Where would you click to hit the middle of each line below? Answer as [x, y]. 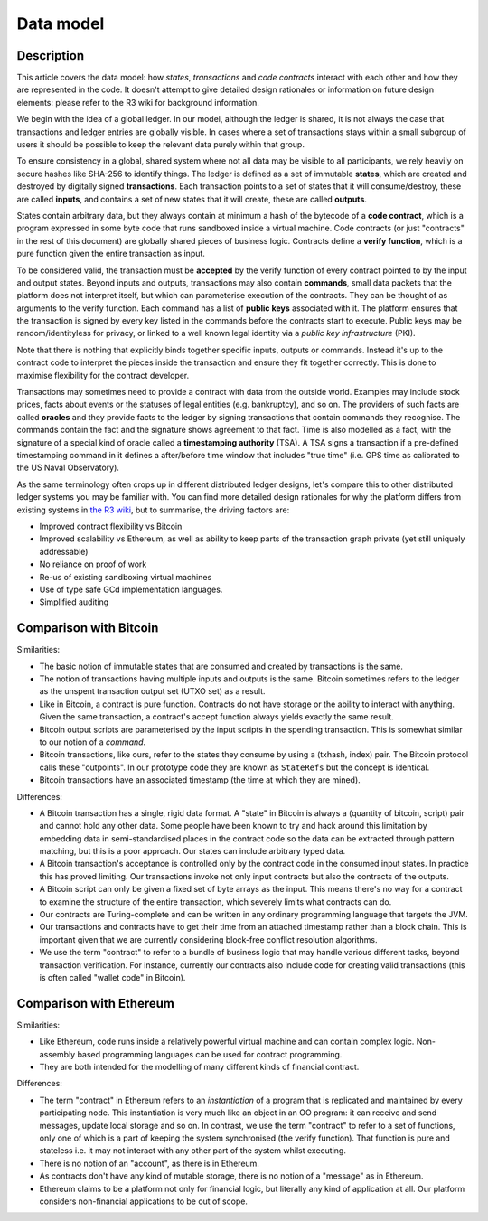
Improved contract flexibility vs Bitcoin [111, 526]
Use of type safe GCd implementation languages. [131, 589]
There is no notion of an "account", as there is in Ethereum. [149, 1163]
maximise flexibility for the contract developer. [103, 375]
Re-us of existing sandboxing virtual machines [126, 577]
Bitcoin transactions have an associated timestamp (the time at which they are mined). [200, 780]
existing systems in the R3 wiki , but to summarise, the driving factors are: [153, 510]
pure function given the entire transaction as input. [111, 254]
